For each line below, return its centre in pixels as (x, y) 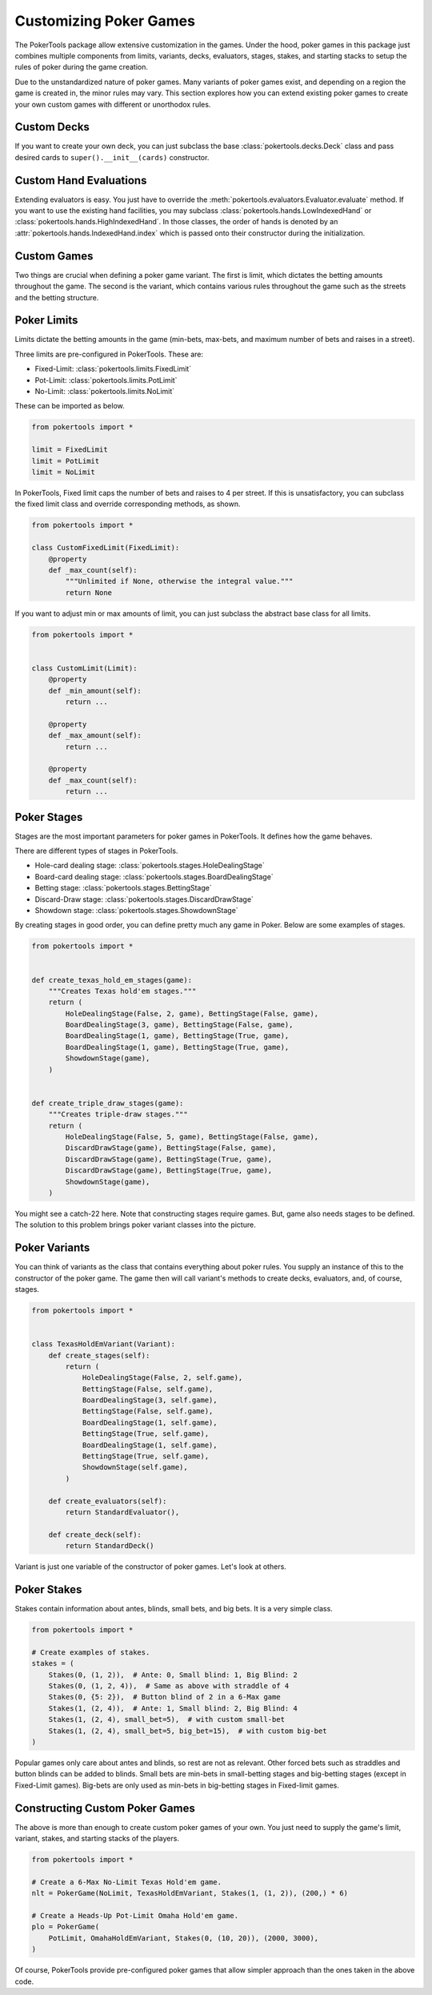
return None (88, 592)
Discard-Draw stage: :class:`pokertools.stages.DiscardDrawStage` (144, 899)
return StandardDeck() (110, 1546)
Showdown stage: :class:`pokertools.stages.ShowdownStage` (137, 910)
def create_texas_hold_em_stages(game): (112, 980)
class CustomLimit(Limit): (84, 668)
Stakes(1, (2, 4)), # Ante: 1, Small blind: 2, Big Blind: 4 (173, 1708)
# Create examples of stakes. (91, 1652)
